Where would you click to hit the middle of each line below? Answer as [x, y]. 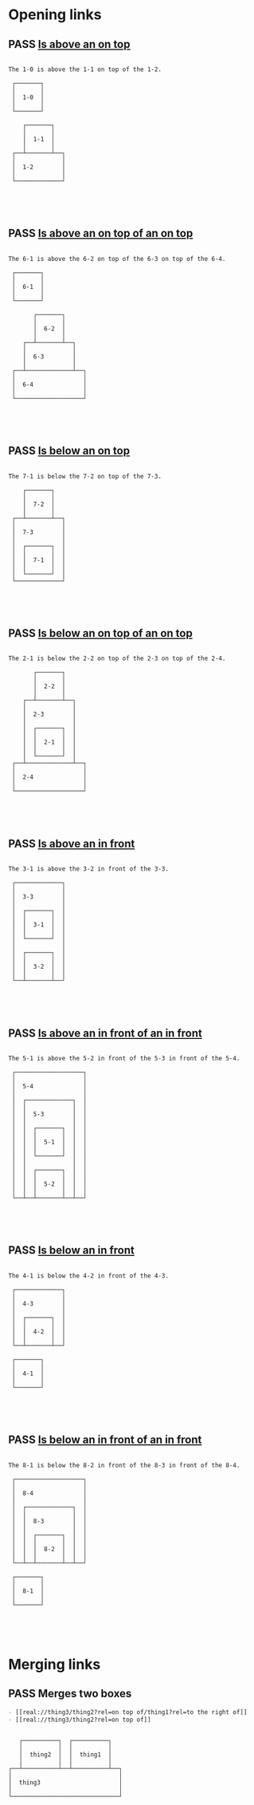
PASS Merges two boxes [70, 1694]
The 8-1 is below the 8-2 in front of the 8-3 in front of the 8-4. [124, 1465]
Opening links [55, 15]
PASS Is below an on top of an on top [100, 633]
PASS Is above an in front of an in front [106, 1033]
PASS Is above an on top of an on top [101, 233]
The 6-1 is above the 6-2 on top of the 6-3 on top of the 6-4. [117, 259]
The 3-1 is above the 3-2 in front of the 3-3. [89, 869]
